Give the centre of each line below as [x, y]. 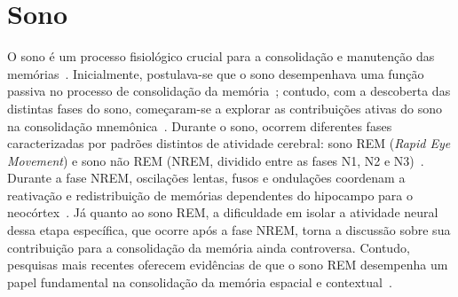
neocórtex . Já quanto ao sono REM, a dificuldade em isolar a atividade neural [223, 212]
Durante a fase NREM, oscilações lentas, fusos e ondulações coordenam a [206, 178]
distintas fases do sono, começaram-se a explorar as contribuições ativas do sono [225, 108]
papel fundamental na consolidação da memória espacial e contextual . [200, 281]
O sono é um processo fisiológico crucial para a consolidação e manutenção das [221, 56]
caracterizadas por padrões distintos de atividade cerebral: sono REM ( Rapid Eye [229, 143]
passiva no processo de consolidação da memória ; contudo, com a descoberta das [229, 91]
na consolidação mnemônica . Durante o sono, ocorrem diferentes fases [200, 125]
